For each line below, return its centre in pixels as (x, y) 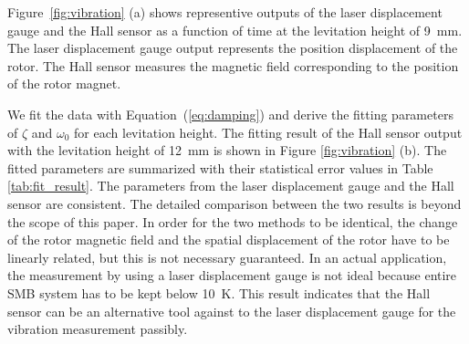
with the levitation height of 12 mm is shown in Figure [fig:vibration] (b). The (227, 150)
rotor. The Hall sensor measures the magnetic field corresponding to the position (233, 65)
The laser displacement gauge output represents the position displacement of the (233, 48)
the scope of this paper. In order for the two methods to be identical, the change (233, 221)
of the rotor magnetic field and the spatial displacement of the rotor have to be (229, 240)
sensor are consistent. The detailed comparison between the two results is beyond (234, 203)
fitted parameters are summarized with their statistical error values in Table (220, 167)
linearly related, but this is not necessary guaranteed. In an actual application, (227, 257)
